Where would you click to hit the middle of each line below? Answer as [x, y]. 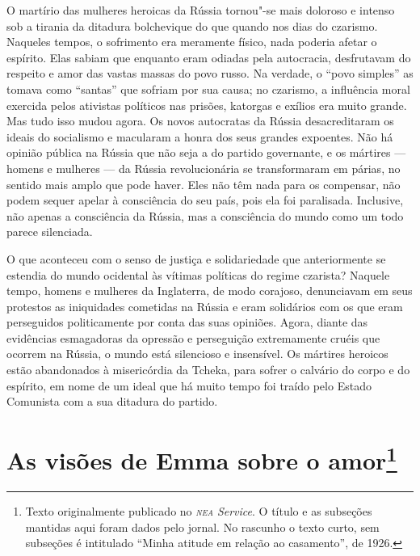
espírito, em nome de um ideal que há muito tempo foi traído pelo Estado [189, 385]
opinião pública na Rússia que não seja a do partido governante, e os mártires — [206, 152]
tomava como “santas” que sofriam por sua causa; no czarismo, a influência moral [208, 88]
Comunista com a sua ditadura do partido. [112, 401]
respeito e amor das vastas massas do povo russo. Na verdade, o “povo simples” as [210, 73]
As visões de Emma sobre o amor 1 [202, 459]
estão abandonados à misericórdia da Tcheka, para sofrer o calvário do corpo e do [208, 370]
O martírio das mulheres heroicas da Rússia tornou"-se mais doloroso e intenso [201, 10]
